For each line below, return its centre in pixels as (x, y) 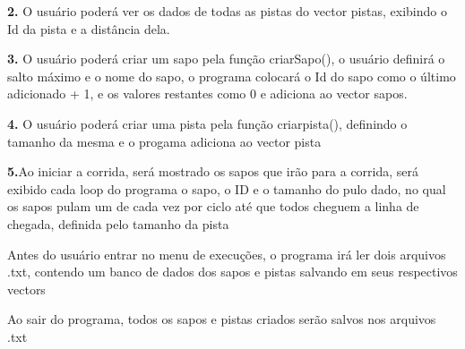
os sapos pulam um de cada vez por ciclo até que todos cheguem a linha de (213, 206)
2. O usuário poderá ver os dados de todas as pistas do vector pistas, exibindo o (227, 11)
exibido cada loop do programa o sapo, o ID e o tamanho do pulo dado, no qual (227, 188)
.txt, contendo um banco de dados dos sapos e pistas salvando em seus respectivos (232, 272)
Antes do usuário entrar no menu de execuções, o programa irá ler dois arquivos (227, 254)
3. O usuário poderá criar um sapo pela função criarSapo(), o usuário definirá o (226, 59)
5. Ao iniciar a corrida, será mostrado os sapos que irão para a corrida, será (213, 171)
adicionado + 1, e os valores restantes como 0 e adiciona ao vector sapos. (207, 94)
